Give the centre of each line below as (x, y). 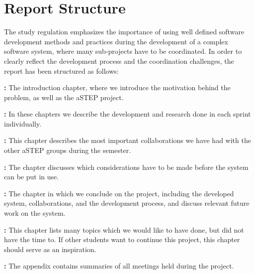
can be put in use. (32, 177)
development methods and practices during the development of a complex (116, 41)
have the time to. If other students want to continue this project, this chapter (122, 239)
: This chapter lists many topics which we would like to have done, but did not (124, 229)
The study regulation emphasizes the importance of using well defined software (124, 32)
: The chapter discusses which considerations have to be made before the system (126, 167)
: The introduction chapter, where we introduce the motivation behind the (117, 87)
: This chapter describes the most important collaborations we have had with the (127, 140)
